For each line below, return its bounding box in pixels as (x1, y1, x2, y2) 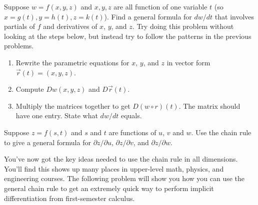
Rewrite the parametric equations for (15, 57, 129, 67)
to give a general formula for (4, 137, 91, 147)
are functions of (108, 127, 156, 137)
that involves (214, 11, 254, 21)
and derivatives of (43, 21, 97, 31)
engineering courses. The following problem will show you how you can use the (4, 173, 245, 184)
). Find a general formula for (104, 11, 192, 21)
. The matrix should (178, 100, 240, 111)
